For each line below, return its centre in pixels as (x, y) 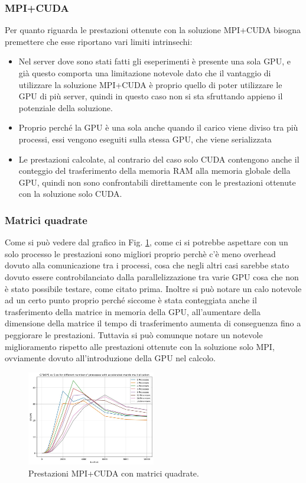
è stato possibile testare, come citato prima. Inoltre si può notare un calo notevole (153, 288)
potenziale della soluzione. (66, 107)
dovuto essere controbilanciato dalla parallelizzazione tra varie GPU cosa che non (152, 276)
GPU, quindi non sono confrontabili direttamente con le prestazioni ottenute (157, 182)
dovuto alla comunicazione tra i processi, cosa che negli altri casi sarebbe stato (147, 265)
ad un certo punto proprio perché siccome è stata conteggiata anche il (131, 300)
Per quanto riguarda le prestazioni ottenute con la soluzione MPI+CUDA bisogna (153, 30)
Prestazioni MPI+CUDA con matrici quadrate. (114, 473)
